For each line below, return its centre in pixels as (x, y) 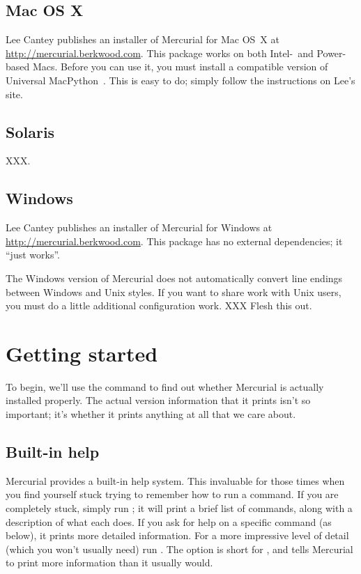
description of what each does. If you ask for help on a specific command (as (169, 521)
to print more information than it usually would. (109, 563)
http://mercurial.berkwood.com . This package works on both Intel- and (160, 53)
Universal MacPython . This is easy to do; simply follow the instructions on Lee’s (180, 80)
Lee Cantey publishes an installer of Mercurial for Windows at (139, 227)
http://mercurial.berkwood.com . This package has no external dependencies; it (174, 241)
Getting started (82, 353)
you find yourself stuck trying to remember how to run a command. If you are (172, 494)
